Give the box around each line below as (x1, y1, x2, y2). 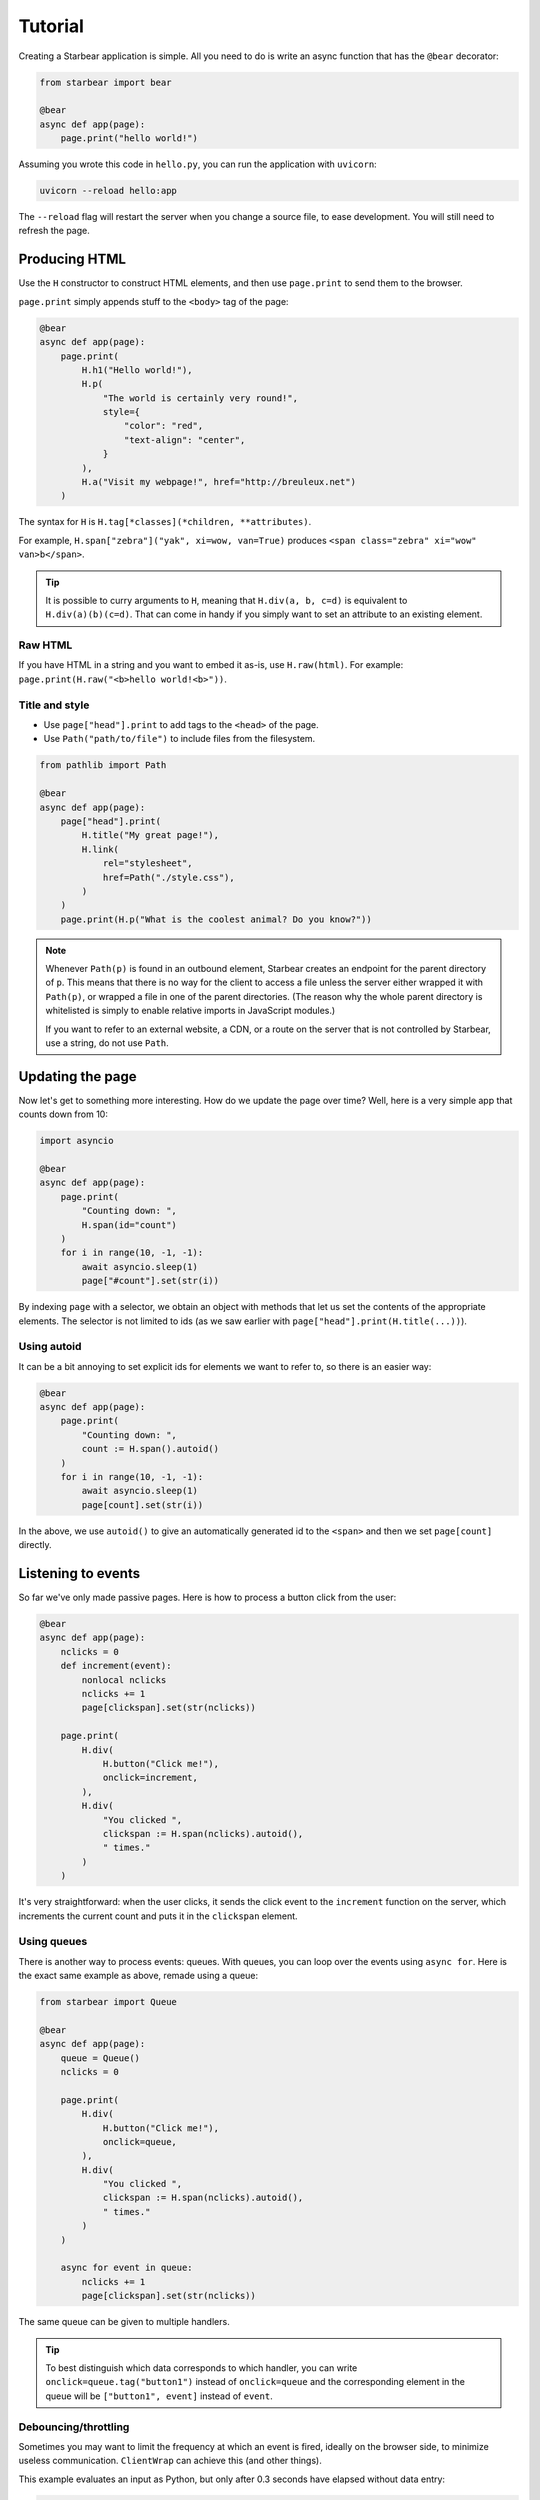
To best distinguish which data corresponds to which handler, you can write (45, 2361, 358, 2374)
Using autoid (18, 1340, 82, 1354)
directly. (18, 1539, 52, 1551)
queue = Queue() (60, 2052, 140, 2064)
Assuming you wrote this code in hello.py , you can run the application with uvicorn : (18, 158, 377, 170)
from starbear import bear (39, 76, 172, 88)
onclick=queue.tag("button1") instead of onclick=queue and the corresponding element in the (45, 2376, 465, 2388)
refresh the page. (18, 225, 90, 237)
